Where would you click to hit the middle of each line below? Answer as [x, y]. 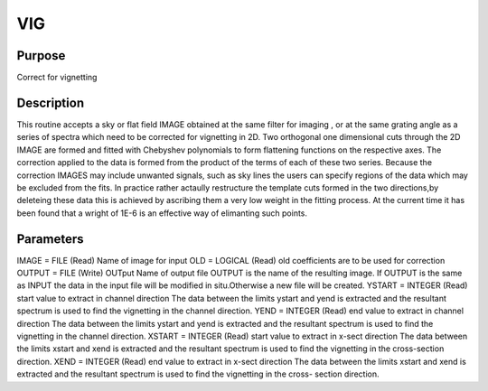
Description [51, 102]
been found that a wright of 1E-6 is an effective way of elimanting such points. [162, 213]
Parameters [50, 239]
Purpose [41, 56]
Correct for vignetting [57, 78]
